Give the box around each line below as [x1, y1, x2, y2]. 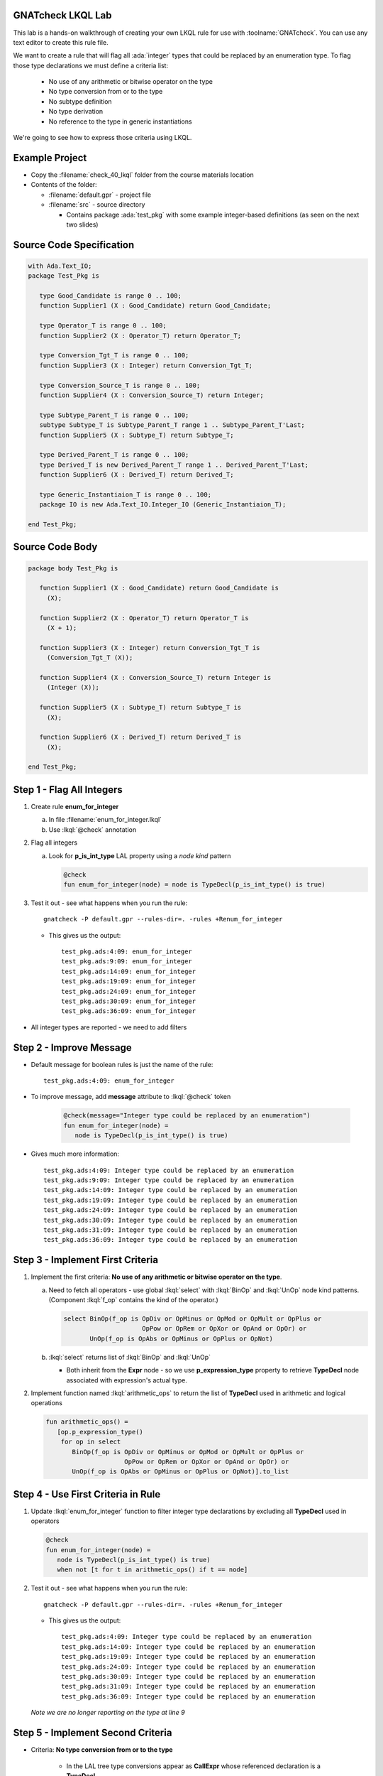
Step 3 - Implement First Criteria [13, 1254, 159, 1266]
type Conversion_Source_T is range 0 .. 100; [39, 381, 201, 389]
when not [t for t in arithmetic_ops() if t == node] [57, 1566, 248, 1574]
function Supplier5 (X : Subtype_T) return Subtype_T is [39, 703, 242, 712]
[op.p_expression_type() [57, 1428, 143, 1436]
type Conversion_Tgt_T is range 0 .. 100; [39, 352, 189, 359]
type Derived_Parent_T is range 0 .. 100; [39, 451, 189, 459]
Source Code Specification [13, 239, 135, 251]
